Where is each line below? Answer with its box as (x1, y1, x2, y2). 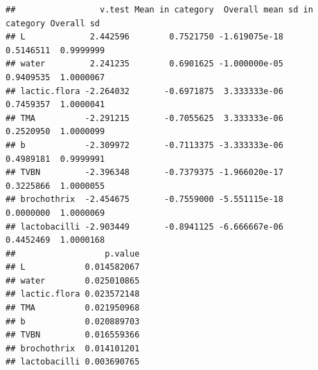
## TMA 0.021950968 (6, 303, 140, 313)
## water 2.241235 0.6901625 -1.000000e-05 (6, 59, 283, 69)
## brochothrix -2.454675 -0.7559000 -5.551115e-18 (6, 194, 283, 205)
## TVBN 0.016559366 (6, 330, 140, 340)
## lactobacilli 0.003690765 (6, 357, 140, 367)
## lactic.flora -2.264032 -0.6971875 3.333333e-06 (6, 86, 283, 96)
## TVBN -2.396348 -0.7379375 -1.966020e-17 (6, 167, 283, 178)
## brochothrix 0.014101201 (6, 343, 140, 353)
